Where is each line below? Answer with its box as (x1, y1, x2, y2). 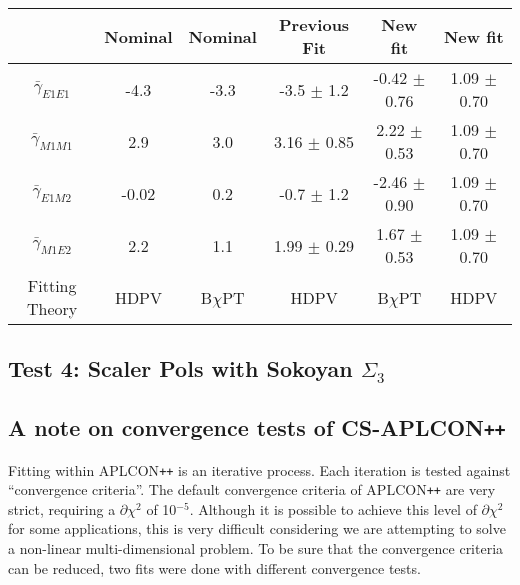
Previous (279, 13, 350, 36)
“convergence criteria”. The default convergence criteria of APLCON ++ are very (8, 479, 496, 500)
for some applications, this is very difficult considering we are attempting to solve (8, 518, 506, 539)
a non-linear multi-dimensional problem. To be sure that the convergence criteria (8, 538, 504, 559)
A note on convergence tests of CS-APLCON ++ (8, 412, 506, 443)
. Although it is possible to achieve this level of (189, 498, 477, 519)
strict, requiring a (8, 498, 116, 519)
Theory (27, 297, 78, 320)
